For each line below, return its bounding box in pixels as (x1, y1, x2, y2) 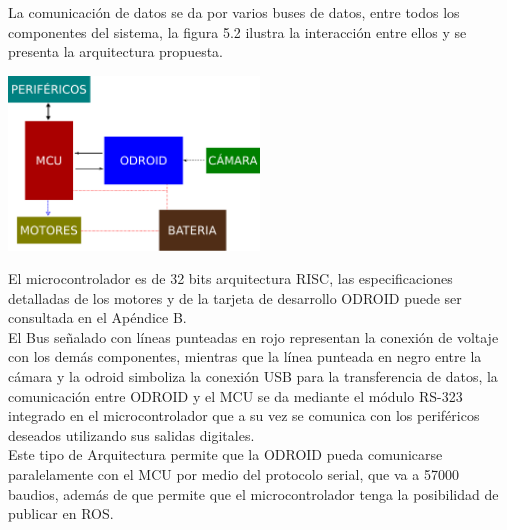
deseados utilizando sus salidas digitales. (8, 424, 255, 445)
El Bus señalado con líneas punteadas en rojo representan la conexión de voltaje (8, 326, 499, 347)
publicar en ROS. (8, 503, 114, 524)
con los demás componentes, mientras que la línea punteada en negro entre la (8, 346, 482, 367)
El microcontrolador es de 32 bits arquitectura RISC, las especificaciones (8, 268, 453, 289)
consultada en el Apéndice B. (8, 307, 187, 328)
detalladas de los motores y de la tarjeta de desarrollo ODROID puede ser (8, 287, 462, 308)
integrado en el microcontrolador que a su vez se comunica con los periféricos (8, 405, 480, 426)
